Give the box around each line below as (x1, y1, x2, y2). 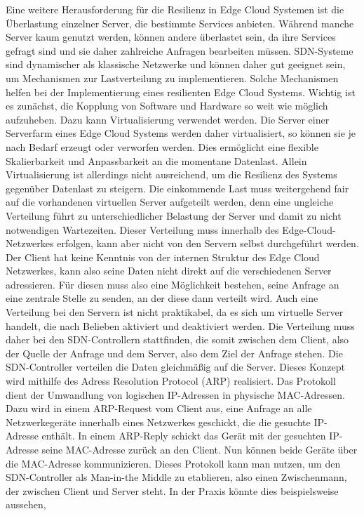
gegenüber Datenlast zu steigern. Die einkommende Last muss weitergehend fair (6, 180, 349, 195)
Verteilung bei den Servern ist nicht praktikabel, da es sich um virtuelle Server (6, 305, 344, 319)
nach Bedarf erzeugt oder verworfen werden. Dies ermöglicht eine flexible (6, 139, 318, 154)
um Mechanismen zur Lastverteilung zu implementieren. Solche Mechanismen (6, 70, 339, 85)
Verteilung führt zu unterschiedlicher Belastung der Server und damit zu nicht (6, 208, 342, 223)
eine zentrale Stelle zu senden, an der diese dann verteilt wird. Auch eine (6, 291, 318, 305)
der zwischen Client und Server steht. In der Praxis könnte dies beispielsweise (6, 483, 339, 498)
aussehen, (6, 497, 46, 512)
